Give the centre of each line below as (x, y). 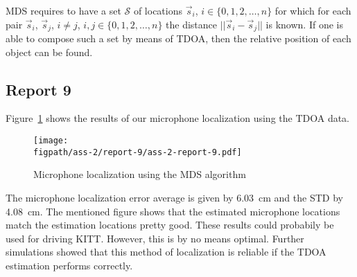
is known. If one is (304, 24)
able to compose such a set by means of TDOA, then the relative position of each (178, 38)
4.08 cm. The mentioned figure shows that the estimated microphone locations (173, 211)
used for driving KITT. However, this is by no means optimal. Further (155, 238)
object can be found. (49, 52)
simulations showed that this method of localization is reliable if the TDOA (166, 252)
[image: (51, 141)
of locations (158, 10)
